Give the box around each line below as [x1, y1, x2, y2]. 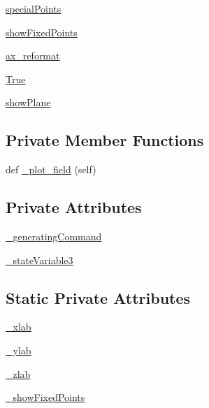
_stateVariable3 [6, 252, 73, 267]
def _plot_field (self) [6, 162, 96, 177]
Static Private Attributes [6, 286, 191, 308]
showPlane [6, 95, 51, 110]
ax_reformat [6, 48, 60, 63]
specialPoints [6, 1, 62, 15]
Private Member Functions [6, 129, 204, 151]
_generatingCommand [6, 228, 102, 243]
